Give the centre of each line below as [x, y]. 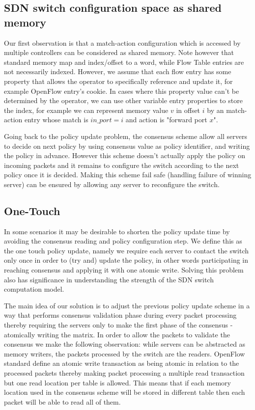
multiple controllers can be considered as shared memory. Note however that [119, 52]
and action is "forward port [166, 120]
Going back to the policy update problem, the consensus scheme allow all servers [126, 136]
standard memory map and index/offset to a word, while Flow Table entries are [124, 62]
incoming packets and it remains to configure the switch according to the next [122, 165]
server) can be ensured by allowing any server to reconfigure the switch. [112, 184]
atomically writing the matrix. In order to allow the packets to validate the [117, 334]
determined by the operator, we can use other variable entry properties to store [123, 100]
